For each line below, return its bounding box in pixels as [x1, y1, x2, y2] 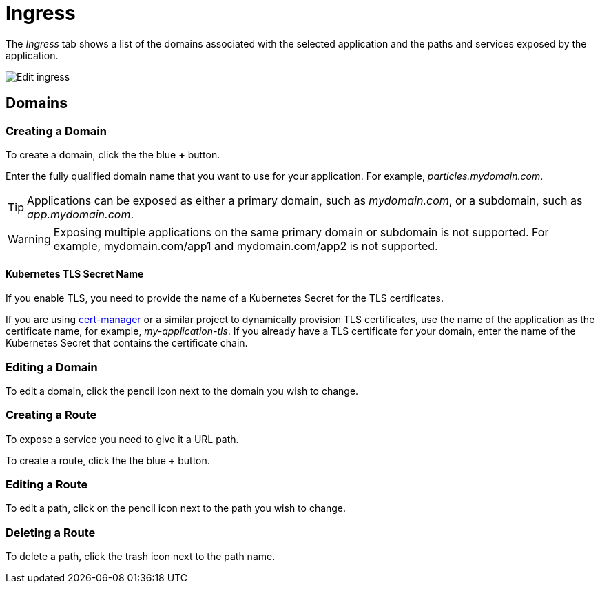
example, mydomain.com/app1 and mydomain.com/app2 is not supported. [53, 238, 438, 253]
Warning [8, 231, 51, 246]
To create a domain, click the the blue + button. [6, 148, 220, 161]
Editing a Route [6, 477, 88, 492]
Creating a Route [6, 408, 97, 422]
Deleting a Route [6, 525, 96, 539]
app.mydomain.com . [27, 207, 134, 221]
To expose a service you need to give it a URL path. [6, 433, 239, 445]
